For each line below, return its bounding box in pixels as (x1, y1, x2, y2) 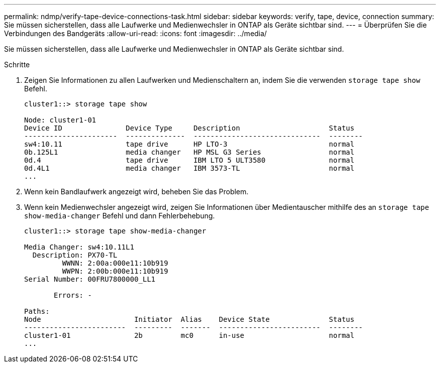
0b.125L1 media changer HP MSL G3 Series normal (24, 148, 355, 156)
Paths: (24, 307, 50, 315)
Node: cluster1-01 (24, 116, 96, 124)
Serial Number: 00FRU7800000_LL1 (24, 275, 156, 283)
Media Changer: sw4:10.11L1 (24, 243, 135, 251)
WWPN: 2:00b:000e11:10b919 (62, 267, 168, 275)
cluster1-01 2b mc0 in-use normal (24, 331, 355, 339)
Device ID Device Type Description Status (24, 124, 355, 132)
